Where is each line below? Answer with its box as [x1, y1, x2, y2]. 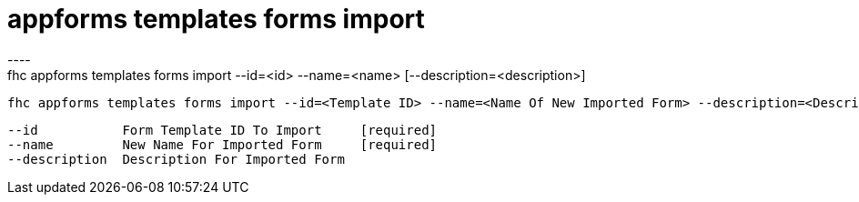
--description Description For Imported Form [7, 151, 345, 167]
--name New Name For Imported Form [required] [7, 136, 438, 152]
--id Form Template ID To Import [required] [7, 122, 438, 137]
